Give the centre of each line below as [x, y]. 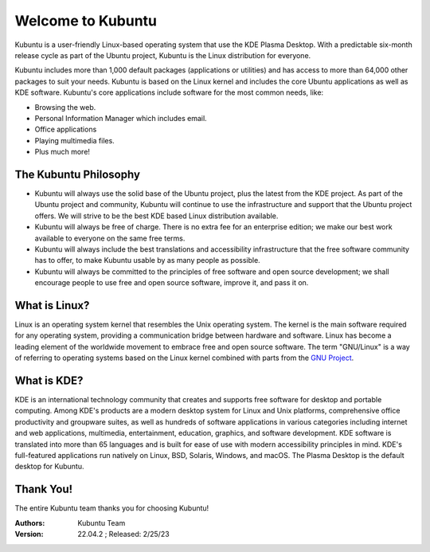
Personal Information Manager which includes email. [121, 118]
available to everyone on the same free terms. [110, 238]
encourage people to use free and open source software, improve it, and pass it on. [172, 283]
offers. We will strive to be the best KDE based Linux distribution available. [156, 216]
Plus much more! [63, 152]
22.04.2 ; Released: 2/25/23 [124, 534]
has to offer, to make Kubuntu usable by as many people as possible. [147, 260]
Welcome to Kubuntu [86, 21]
